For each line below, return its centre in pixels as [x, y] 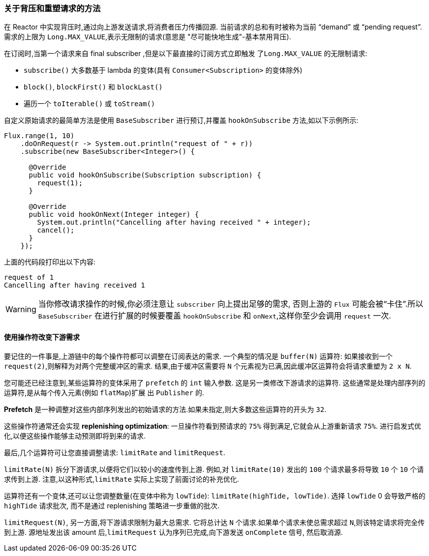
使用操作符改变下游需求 [42, 337]
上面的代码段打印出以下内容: [50, 262]
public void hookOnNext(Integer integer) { [114, 215]
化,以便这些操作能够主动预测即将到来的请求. [75, 436]
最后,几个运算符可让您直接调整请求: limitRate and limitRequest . [115, 452]
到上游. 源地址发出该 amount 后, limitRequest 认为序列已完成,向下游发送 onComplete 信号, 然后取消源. [173, 532]
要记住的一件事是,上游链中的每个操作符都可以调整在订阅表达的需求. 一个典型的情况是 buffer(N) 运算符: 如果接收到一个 [198, 356]
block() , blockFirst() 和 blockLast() [93, 87]
